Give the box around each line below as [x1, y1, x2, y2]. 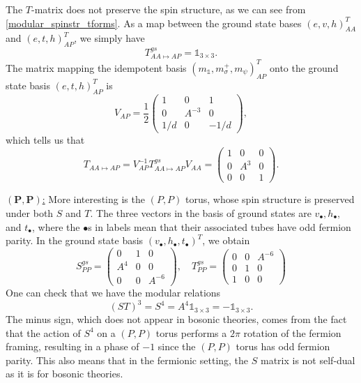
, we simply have [74, 31, 145, 45]
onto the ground [269, 60, 339, 75]
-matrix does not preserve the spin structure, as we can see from [31, 2, 306, 16]
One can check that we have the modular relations [6, 285, 221, 299]
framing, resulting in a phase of [6, 339, 139, 354]
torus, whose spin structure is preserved [185, 192, 355, 206]
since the [158, 339, 196, 354]
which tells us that [6, 133, 85, 147]
